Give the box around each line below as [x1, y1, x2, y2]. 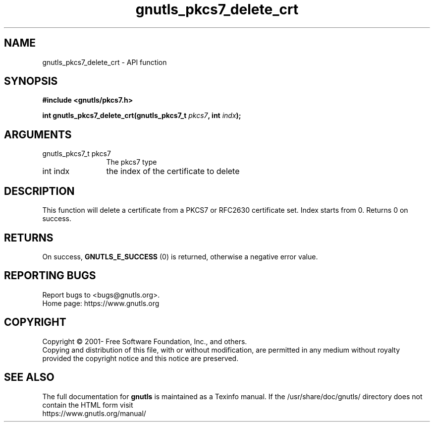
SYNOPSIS [4, 75, 58, 88]
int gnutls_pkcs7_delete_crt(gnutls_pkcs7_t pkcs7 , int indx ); [42, 111, 241, 120]
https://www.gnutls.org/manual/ [42, 409, 146, 418]
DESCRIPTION [4, 184, 75, 197]
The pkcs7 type [106, 158, 157, 167]
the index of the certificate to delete [106, 166, 240, 177]
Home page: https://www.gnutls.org [42, 299, 160, 307]
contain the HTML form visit [42, 400, 133, 409]
